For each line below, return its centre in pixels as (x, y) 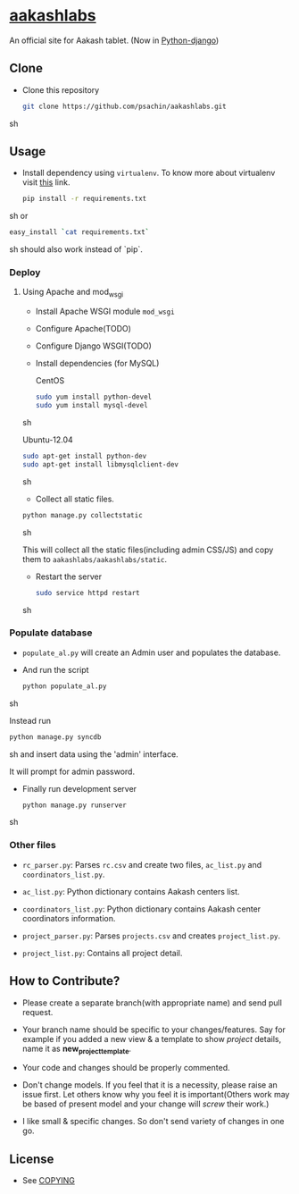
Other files (33, 845)
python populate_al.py (64, 686)
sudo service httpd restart (87, 593)
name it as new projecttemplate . (77, 1049)
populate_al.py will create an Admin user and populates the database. (151, 652)
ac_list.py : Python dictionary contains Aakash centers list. (131, 891)
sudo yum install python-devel (94, 397)
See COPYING (49, 1181)
